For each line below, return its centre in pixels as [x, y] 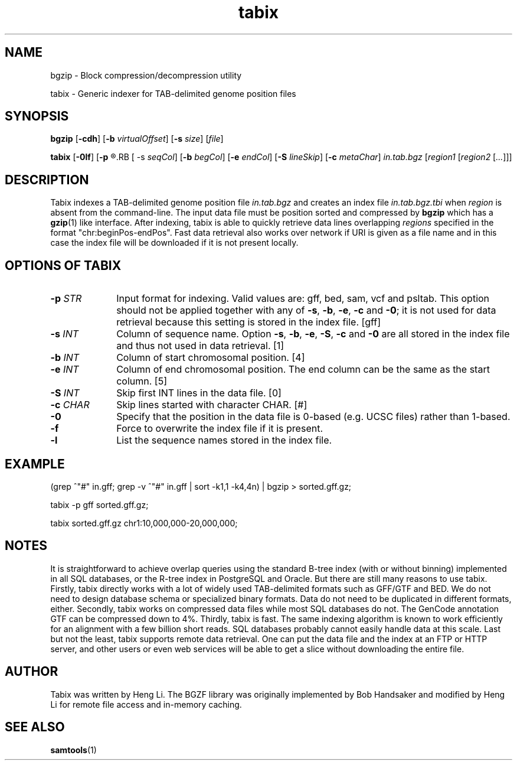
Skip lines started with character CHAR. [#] [212, 405]
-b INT [65, 358]
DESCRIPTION [47, 180]
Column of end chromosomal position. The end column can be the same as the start [303, 370]
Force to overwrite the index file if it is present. [220, 429]
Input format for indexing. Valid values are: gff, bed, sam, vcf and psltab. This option [303, 299]
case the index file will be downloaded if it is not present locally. [174, 243]
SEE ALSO [35, 727]
